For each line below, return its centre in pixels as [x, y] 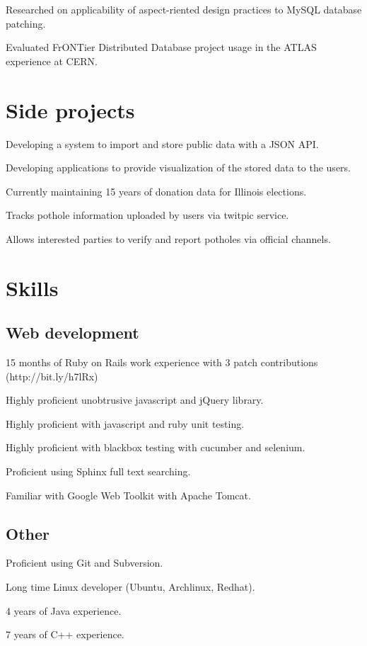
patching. [26, 23]
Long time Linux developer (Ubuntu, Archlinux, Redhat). [130, 586]
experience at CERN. [52, 61]
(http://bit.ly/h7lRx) [52, 376]
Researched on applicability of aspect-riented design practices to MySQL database [184, 9]
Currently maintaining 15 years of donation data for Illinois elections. [156, 191]
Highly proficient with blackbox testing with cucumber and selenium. [156, 447]
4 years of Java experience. [64, 610]
